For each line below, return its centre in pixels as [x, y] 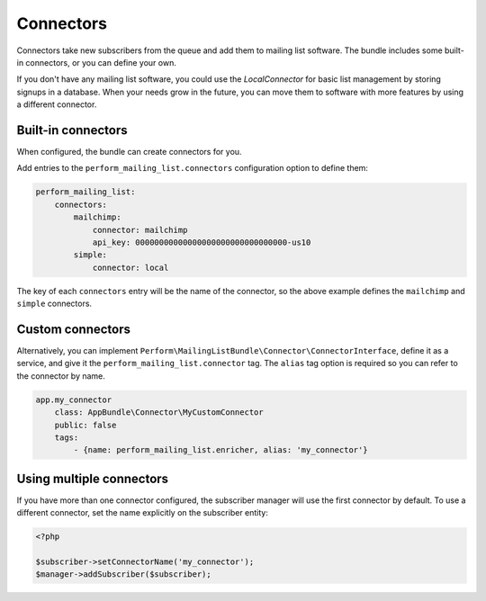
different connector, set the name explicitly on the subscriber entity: [143, 513]
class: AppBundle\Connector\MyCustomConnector [159, 413]
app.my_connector [74, 399]
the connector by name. [61, 376]
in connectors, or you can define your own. [97, 62]
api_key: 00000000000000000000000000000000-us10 [202, 242]
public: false [85, 425]
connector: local [130, 267]
